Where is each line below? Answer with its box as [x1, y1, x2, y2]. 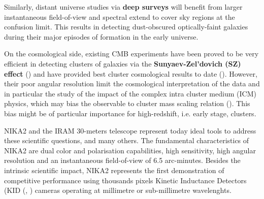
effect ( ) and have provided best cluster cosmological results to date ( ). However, [4, 68, 257, 79]
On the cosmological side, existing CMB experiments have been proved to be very [4, 48, 259, 59]
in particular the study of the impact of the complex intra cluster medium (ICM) [4, 88, 256, 98]
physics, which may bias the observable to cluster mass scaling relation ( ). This [4, 98, 250, 109]
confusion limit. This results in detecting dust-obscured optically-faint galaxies [4, 21, 248, 32]
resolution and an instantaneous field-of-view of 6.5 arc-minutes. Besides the [4, 155, 241, 165]
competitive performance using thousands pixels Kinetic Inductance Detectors [4, 175, 247, 185]
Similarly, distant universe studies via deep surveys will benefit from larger [4, 2, 243, 12]
